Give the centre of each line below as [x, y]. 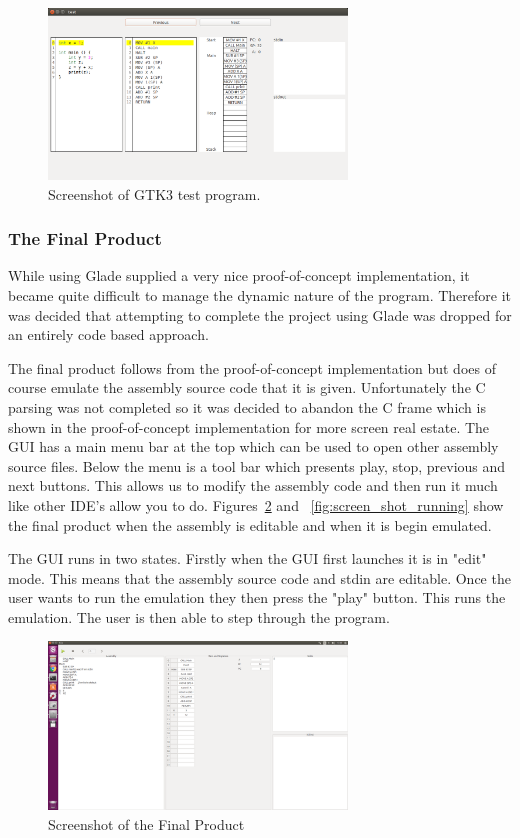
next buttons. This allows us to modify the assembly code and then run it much [253, 485]
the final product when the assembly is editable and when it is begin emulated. [250, 524]
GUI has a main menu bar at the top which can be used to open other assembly [253, 446]
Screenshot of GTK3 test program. [154, 193]
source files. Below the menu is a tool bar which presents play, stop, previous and [257, 465]
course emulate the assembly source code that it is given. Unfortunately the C [247, 387]
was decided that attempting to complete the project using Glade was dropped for [260, 314]
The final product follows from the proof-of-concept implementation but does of [252, 367]
